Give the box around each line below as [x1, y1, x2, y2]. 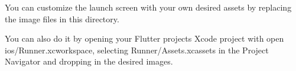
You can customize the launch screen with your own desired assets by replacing [5, 1, 292, 13]
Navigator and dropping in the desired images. [5, 55, 173, 67]
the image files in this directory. [5, 12, 119, 25]
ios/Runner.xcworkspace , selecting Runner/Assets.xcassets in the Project [5, 43, 269, 56]
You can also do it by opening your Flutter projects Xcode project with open [5, 32, 284, 45]
